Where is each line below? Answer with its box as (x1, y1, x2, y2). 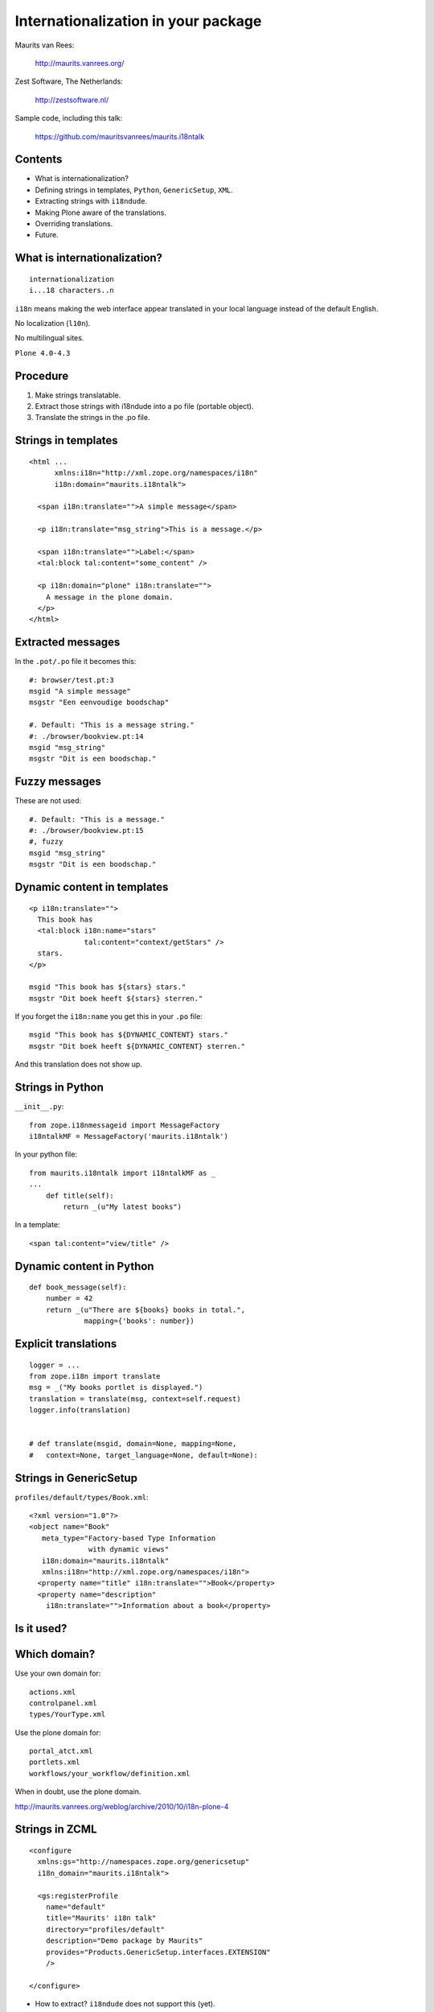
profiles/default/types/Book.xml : (14, 1492, 149, 1502)
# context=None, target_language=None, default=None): (29, 1450, 259, 1460)
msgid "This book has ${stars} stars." (29, 983, 186, 992)
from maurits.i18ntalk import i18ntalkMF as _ (29, 1168, 216, 1177)
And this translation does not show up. (14, 1059, 142, 1070)
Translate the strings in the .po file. (35, 413, 150, 423)
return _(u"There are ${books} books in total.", (45, 1305, 245, 1314)
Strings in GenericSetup (14, 1471, 138, 1485)
